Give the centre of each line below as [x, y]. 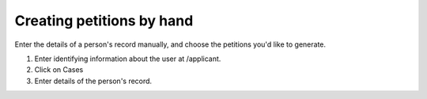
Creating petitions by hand [104, 21]
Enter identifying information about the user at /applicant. [128, 59]
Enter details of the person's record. [93, 81]
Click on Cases [59, 70]
